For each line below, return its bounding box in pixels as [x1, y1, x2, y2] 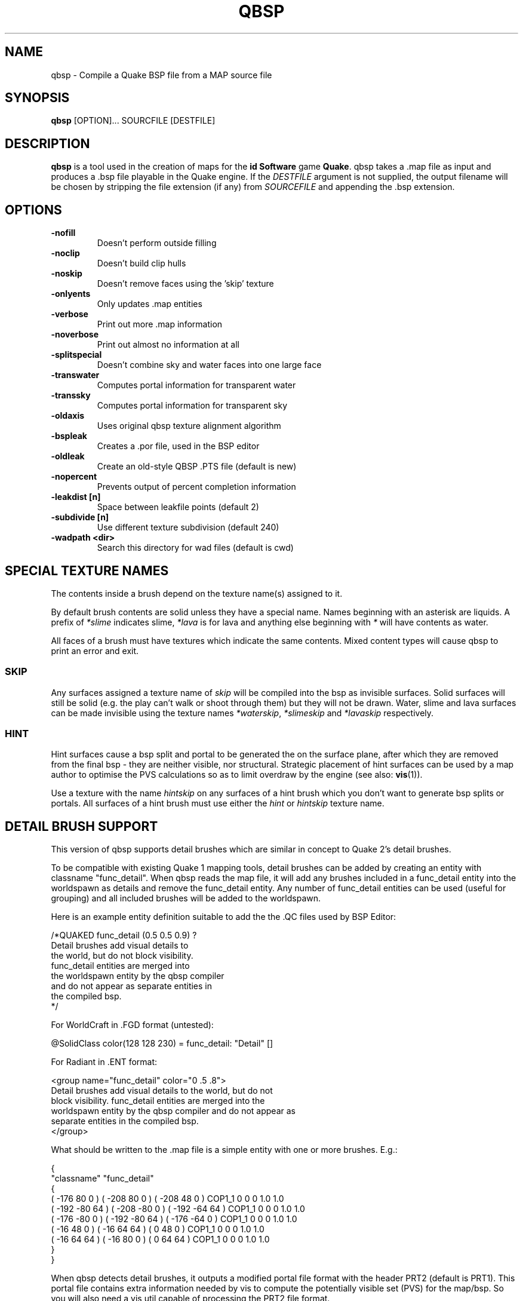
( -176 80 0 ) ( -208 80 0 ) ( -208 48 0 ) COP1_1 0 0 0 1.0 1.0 [51, 1193, 284, 1204]
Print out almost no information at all [97, 339, 239, 350]
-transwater [51, 370, 100, 381]
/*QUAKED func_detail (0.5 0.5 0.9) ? [51, 930, 197, 941]
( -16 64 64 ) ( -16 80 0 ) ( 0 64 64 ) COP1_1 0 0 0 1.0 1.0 [51, 1234, 270, 1245]
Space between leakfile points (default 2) [97, 502, 259, 513]
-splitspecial [51, 349, 102, 360]
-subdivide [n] [51, 512, 109, 523]
